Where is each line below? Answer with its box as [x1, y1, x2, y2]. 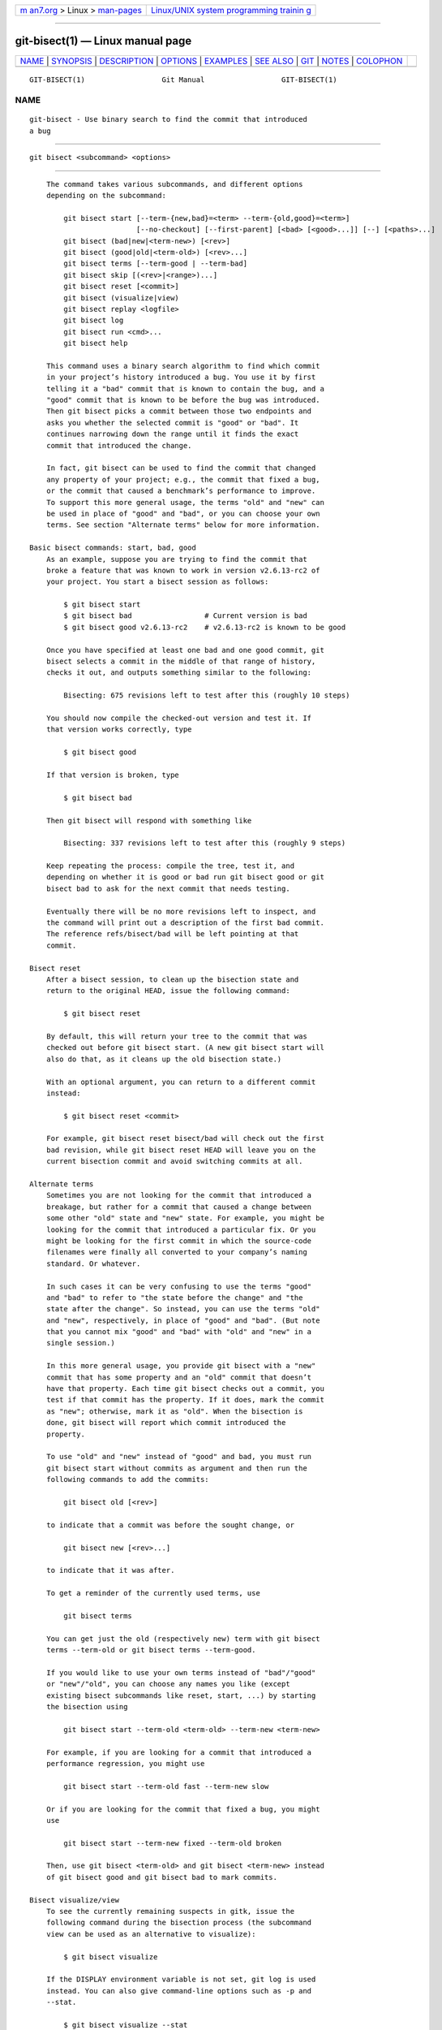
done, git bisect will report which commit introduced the [45, 1418, 286, 1427]
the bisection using [45, 1702, 128, 1711]
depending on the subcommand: [45, 191, 166, 201]
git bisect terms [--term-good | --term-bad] [63, 259, 247, 268]
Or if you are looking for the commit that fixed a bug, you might [45, 1804, 320, 1814]
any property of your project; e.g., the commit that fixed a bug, [45, 475, 320, 484]
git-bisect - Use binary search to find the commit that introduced [29, 114, 307, 124]
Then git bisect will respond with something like [45, 816, 252, 825]
